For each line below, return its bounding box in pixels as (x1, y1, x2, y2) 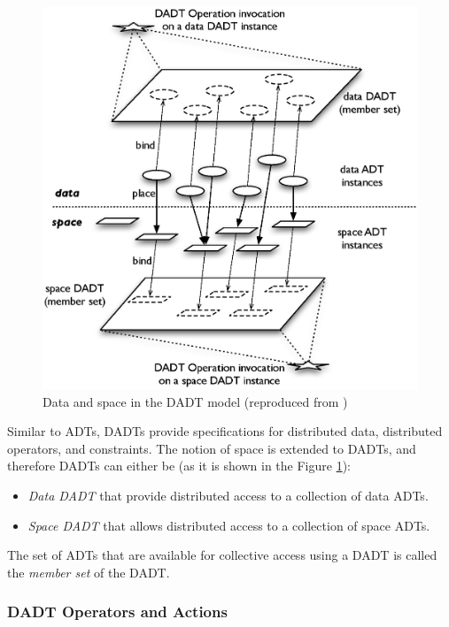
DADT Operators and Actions (7, 600, 228, 623)
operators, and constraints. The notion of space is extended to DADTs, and (7, 439, 416, 457)
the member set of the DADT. (7, 562, 170, 581)
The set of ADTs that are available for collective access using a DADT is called (7, 546, 437, 564)
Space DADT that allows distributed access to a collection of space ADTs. (27, 516, 430, 534)
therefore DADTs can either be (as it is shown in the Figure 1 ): (7, 456, 351, 475)
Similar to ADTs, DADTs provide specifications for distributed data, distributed (7, 422, 443, 440)
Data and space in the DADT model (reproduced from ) (43, 392, 348, 410)
